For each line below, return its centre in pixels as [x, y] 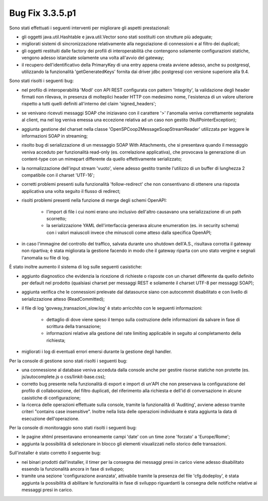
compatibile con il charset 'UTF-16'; [58, 175]
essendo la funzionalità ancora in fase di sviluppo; [73, 469]
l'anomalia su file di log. [46, 257]
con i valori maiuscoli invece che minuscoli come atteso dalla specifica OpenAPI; [129, 232]
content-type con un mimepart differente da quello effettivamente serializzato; [102, 159]
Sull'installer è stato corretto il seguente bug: [55, 453]
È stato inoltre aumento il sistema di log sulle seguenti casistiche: [76, 267]
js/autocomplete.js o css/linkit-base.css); [64, 377]
